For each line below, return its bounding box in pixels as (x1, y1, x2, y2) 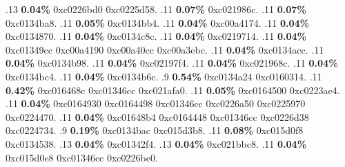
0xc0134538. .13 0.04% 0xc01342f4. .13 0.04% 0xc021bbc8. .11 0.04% (6, 136, 307, 151)
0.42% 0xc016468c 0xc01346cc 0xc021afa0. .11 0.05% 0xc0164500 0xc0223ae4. (6, 82, 340, 97)
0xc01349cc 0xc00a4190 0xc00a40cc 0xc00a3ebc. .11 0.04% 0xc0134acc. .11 (6, 42, 324, 56)
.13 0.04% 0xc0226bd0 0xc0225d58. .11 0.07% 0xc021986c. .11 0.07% (6, 2, 306, 16)
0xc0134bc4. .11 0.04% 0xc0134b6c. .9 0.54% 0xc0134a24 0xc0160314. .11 (6, 69, 322, 83)
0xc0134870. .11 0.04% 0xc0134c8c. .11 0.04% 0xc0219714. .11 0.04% (6, 29, 307, 43)
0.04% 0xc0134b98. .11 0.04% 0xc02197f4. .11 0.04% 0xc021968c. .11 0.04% (6, 56, 338, 70)
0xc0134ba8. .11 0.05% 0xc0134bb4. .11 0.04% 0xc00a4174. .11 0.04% (6, 15, 309, 30)
